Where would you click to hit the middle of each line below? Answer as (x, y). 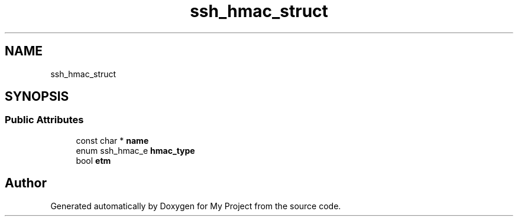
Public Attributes (44, 120)
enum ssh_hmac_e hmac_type (135, 150)
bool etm (93, 160)
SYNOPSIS (37, 97)
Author (26, 183)
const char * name (112, 140)
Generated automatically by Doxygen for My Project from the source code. (196, 206)
